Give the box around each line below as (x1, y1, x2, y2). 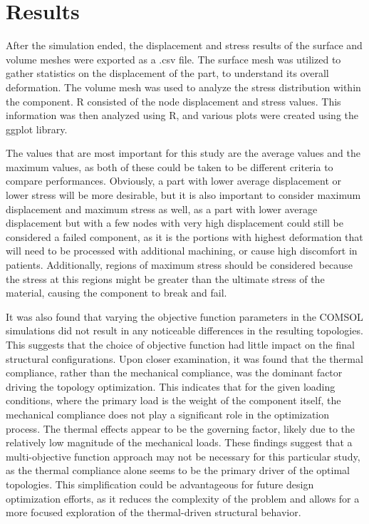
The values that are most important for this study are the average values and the (6, 145, 360, 160)
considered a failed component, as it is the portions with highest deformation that (6, 229, 363, 244)
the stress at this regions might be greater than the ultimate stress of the (6, 271, 325, 286)
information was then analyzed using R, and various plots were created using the (6, 108, 359, 123)
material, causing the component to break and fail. (6, 285, 227, 300)
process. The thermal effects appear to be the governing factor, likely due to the (6, 421, 355, 436)
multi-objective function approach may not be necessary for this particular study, (6, 448, 360, 463)
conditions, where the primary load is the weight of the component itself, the (6, 393, 341, 408)
